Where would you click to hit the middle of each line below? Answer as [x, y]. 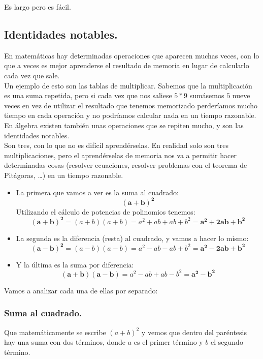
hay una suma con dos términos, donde [65, 342]
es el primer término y [168, 342]
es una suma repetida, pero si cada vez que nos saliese [88, 95]
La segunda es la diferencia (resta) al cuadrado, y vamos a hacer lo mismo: [132, 238]
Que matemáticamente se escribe [55, 332]
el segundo [227, 342]
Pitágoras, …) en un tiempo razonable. [64, 175]
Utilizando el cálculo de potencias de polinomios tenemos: [106, 211]
